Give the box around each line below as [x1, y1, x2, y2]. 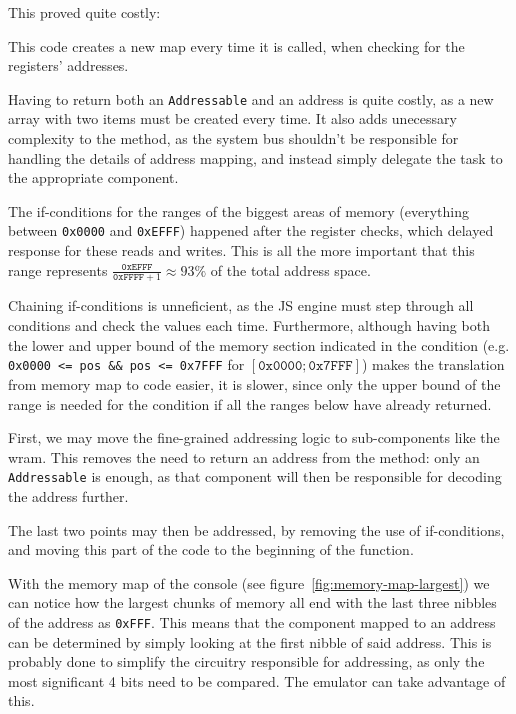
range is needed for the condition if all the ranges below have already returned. [8, 393, 492, 414]
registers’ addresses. [8, 55, 129, 76]
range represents [8, 259, 108, 280]
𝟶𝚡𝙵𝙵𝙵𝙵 [113, 272, 144, 283]
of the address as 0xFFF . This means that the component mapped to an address [8, 611, 496, 632]
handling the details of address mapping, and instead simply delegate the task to [8, 147, 503, 168]
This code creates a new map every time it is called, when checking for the [8, 35, 465, 56]
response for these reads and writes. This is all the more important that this [8, 240, 475, 261]
